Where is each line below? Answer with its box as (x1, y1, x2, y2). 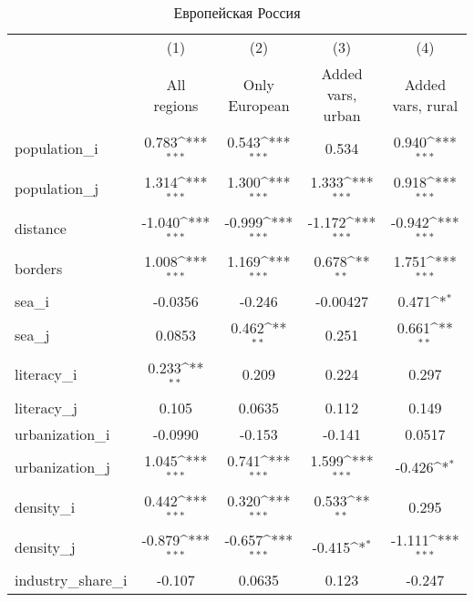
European (228, 94, 290, 116)
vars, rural (392, 94, 459, 116)
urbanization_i (15, 423, 110, 444)
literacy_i (15, 363, 77, 385)
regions (153, 94, 199, 116)
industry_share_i (15, 569, 128, 591)
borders (15, 257, 63, 279)
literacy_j (15, 396, 77, 418)
